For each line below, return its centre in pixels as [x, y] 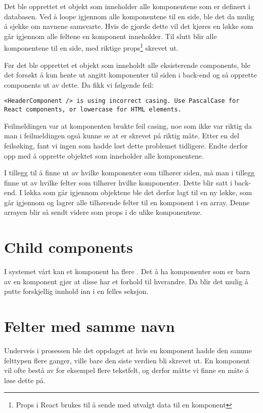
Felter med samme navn [90, 326]
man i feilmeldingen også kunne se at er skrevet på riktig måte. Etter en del [122, 136]
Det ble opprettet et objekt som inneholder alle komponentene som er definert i [127, 6]
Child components [69, 247]
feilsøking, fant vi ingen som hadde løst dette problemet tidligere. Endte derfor [126, 145]
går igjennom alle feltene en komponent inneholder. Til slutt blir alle [111, 36]
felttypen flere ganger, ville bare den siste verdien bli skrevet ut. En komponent [127, 360]
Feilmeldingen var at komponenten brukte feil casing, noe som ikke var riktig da [128, 125]
